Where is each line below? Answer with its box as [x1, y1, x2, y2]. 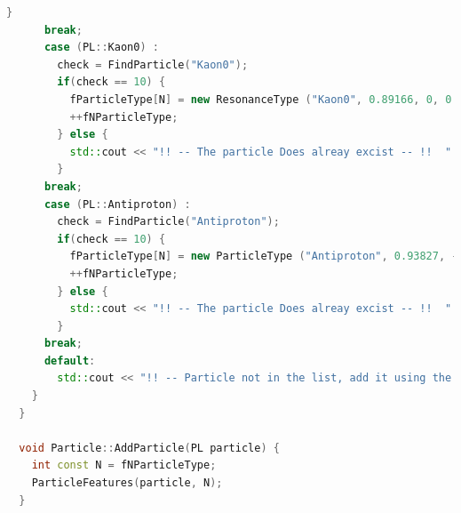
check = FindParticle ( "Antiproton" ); [57, 215, 280, 228]
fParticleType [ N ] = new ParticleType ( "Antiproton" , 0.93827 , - [69, 250, 458, 263]
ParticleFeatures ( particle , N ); [31, 477, 223, 490]
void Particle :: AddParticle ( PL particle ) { [19, 441, 280, 454]
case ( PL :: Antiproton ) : [44, 197, 191, 211]
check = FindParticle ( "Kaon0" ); [57, 58, 249, 71]
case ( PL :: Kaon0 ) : [44, 41, 159, 54]
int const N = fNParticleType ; [31, 459, 217, 472]
